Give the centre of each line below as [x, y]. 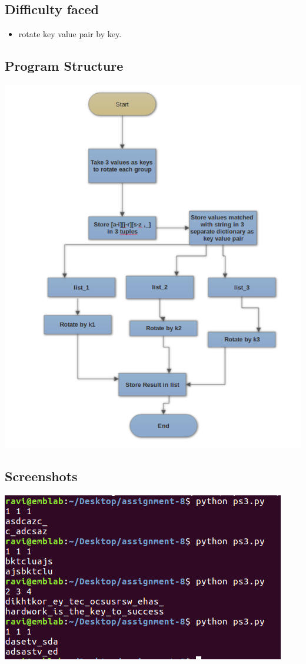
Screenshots [41, 476]
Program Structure [64, 66]
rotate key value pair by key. [70, 34]
